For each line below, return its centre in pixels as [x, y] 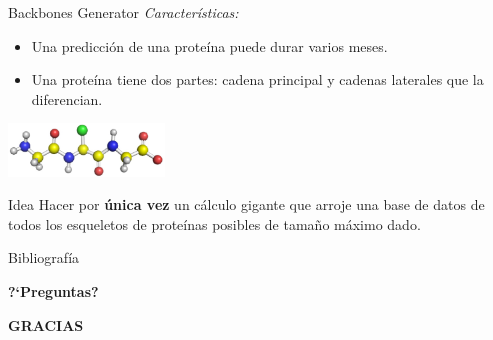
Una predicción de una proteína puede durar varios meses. [209, 45]
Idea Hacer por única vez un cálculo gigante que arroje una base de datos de [246, 204]
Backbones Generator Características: [123, 12]
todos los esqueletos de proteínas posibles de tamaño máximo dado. [214, 223]
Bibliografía [44, 257]
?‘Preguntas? [53, 291]
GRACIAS [46, 324]
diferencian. [67, 98]
